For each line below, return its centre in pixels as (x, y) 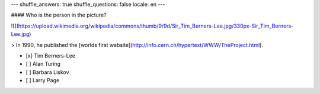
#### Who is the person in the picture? (59, 15)
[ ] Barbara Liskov (47, 72)
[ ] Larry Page (43, 80)
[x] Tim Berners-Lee (51, 55)
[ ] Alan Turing (43, 64)
